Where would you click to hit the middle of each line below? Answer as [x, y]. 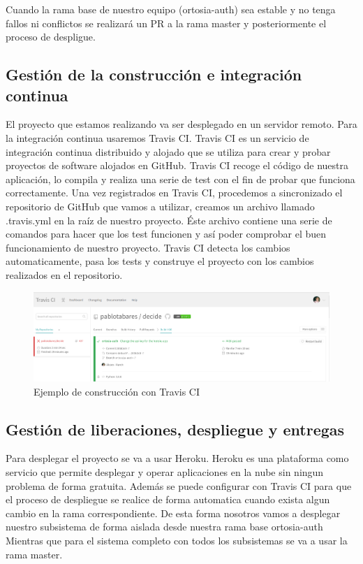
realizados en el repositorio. [64, 274]
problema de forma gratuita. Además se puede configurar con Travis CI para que [179, 485]
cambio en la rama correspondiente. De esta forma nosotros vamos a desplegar [173, 513]
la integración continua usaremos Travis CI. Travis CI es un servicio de [157, 137]
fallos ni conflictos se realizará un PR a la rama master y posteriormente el [166, 23]
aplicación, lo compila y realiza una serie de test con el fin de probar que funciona [180, 179]
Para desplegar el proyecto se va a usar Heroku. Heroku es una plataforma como [177, 458]
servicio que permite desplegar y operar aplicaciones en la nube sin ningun [165, 471]
